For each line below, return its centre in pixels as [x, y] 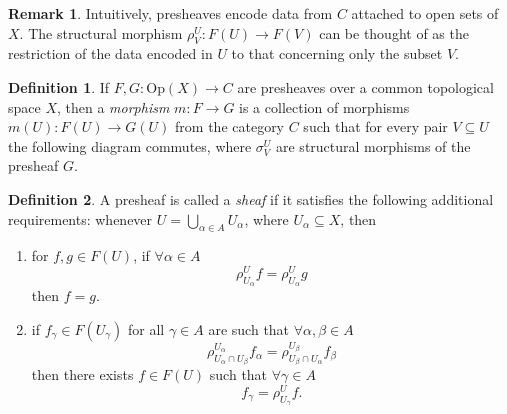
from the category [230, 126]
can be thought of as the [394, 32]
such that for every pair [375, 126]
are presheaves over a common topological [365, 86]
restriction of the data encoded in [110, 53]
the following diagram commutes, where [130, 145]
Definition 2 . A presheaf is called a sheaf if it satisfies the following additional [251, 198]
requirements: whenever [80, 218]
